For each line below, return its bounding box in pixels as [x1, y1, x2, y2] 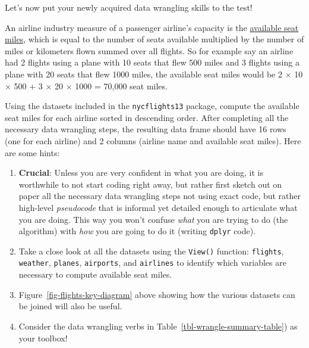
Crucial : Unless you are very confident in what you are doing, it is [18, 166, 264, 179]
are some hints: [5, 146, 60, 159]
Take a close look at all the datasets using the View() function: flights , [18, 244, 284, 257]
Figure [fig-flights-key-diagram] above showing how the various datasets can [18, 288, 295, 300]
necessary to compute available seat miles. [18, 268, 172, 281]
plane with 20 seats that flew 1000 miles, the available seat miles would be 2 [5, 67, 282, 80]
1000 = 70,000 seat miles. [75, 79, 168, 92]
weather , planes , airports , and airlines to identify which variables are [18, 256, 286, 269]
